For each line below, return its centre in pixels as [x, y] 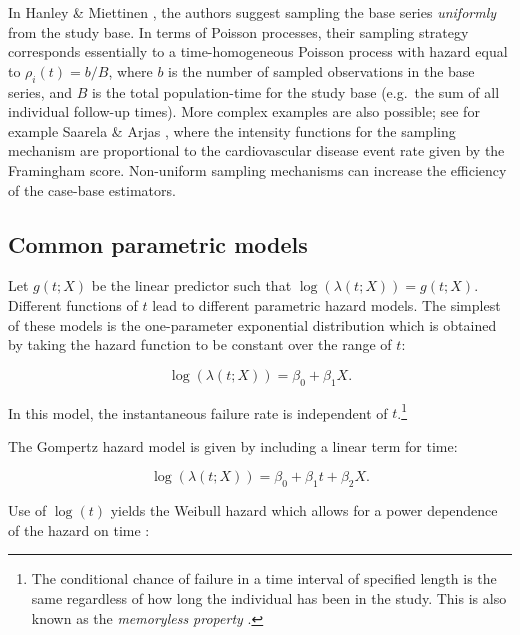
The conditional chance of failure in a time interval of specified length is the [264, 578]
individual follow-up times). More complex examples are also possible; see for [244, 111]
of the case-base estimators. [92, 189]
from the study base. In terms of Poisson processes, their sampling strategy [238, 31]
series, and [40, 91]
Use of [27, 510]
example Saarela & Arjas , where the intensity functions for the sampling [232, 130]
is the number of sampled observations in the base [321, 70]
